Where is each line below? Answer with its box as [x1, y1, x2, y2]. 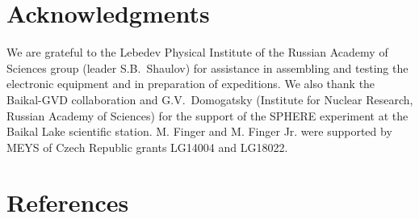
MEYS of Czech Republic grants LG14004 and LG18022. [6, 138, 288, 155]
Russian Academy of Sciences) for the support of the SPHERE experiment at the [6, 107, 409, 124]
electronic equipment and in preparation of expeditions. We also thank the [6, 75, 375, 92]
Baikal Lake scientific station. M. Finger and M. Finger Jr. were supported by [6, 123, 392, 140]
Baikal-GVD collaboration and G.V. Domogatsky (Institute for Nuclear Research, [6, 91, 413, 107]
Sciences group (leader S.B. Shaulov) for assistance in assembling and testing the [6, 59, 409, 76]
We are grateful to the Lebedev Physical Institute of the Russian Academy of [6, 44, 388, 61]
